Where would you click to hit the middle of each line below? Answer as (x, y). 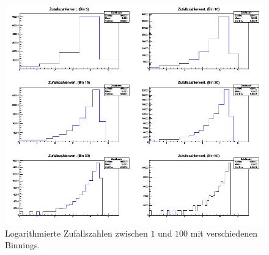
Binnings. (23, 245)
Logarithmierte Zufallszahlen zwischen (76, 233)
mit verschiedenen (224, 233)
